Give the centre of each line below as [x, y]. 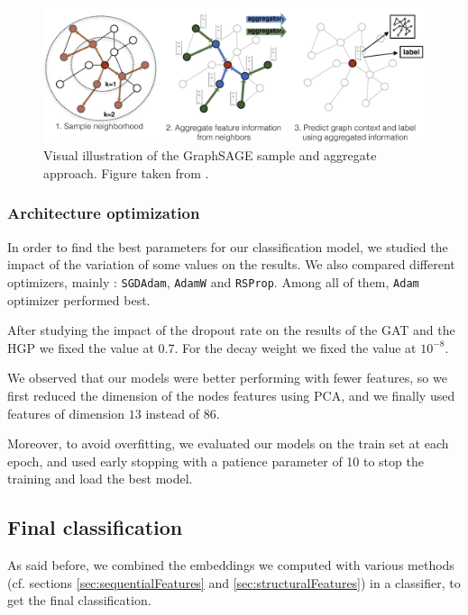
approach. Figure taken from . [126, 172]
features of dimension [66, 413]
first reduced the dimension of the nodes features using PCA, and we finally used [231, 395]
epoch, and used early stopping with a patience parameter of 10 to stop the [216, 461]
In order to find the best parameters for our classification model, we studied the [228, 246]
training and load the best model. [100, 479]
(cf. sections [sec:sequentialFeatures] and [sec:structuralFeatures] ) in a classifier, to [234, 582]
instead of [172, 413]
